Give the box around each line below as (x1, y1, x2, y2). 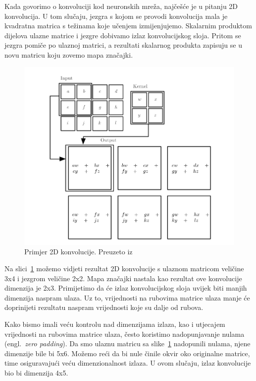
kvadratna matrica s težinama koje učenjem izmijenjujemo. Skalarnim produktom (4, 20, 252, 31)
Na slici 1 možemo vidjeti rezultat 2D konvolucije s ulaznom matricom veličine (4, 263, 244, 273)
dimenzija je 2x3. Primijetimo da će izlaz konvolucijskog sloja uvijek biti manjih (4, 283, 247, 293)
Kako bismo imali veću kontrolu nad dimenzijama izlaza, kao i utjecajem (4, 318, 225, 329)
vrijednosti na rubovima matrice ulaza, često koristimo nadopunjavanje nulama (4, 328, 245, 339)
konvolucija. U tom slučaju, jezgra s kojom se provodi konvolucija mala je (4, 10, 228, 21)
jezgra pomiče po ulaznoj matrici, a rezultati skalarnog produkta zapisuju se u (4, 40, 242, 50)
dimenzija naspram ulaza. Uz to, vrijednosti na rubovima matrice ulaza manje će (4, 292, 250, 303)
